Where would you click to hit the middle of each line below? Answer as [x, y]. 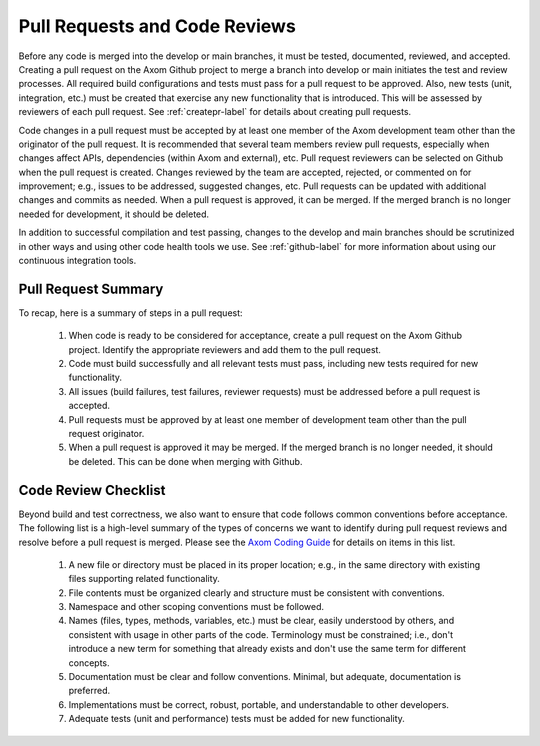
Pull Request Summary [91, 288]
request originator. [106, 434]
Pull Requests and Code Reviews [157, 26]
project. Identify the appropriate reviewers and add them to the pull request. [225, 349]
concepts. [89, 662]
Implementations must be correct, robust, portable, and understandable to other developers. [259, 704]
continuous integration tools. [77, 261]
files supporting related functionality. [144, 579]
